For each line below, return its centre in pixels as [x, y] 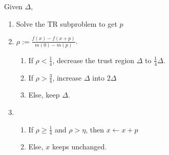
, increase [67, 77]
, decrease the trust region [93, 60]
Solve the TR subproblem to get [67, 23]
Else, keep [44, 95]
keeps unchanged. [79, 147]
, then [95, 129]
